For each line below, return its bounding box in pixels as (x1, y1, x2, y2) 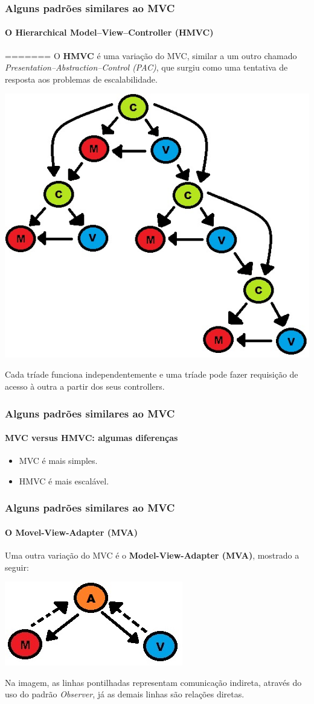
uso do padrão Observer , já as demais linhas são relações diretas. (5, 688, 245, 700)
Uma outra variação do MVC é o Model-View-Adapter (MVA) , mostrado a (5, 549, 300, 562)
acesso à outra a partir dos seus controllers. (5, 380, 165, 393)
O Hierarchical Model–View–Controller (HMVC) (5, 26, 214, 39)
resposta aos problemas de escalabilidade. (5, 72, 158, 85)
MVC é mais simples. (19, 454, 98, 467)
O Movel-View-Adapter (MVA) (5, 525, 138, 538)
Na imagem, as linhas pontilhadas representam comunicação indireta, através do (5, 676, 302, 688)
